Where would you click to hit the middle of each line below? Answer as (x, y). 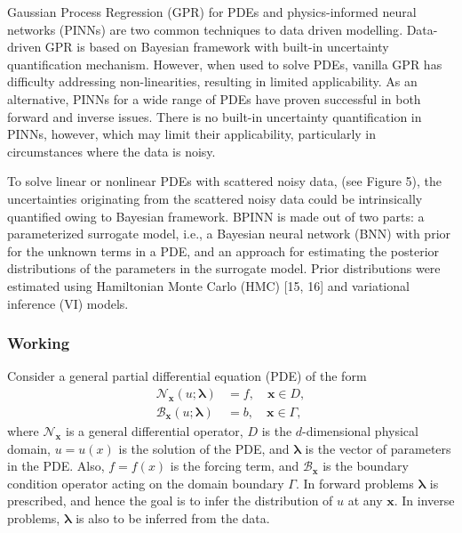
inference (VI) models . (68, 303)
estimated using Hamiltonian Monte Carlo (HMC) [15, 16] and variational (208, 285)
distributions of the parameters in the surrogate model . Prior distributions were (224, 268)
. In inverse (424, 501)
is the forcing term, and (235, 466)
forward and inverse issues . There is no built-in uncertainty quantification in (215, 116)
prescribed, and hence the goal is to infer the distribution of (170, 501)
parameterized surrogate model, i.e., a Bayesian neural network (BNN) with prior (229, 234)
